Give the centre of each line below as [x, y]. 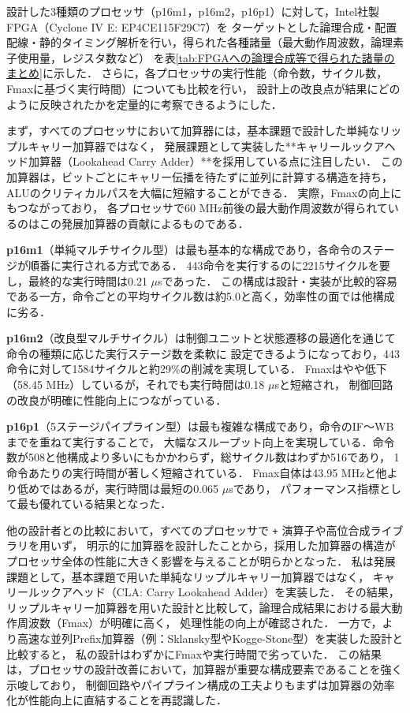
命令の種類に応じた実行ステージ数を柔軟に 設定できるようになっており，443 [203, 353]
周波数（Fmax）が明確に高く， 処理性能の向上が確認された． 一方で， [199, 623]
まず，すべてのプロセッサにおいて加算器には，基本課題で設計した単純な [193, 131]
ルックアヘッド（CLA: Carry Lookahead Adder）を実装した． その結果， [214, 592]
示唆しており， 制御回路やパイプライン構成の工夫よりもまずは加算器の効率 [201, 684]
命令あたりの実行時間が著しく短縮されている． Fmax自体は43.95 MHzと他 [197, 473]
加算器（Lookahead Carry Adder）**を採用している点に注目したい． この [215, 161]
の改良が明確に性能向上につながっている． [117, 399]
